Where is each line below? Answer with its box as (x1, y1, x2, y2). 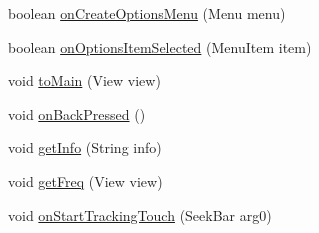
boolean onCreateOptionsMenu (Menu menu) (8, 3, 286, 23)
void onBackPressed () (8, 103, 146, 124)
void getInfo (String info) (8, 137, 162, 158)
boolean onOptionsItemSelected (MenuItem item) (8, 36, 312, 57)
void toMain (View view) (8, 70, 161, 91)
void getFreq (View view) (8, 170, 163, 191)
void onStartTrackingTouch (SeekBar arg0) (8, 204, 272, 225)
